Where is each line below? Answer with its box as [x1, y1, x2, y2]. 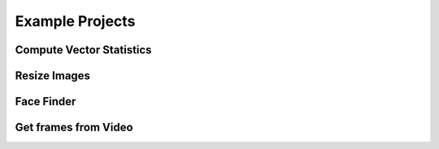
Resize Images [15, 69, 91, 83]
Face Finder [15, 95, 76, 109]
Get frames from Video [15, 121, 133, 134]
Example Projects [15, 12, 136, 30]
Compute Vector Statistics [15, 43, 152, 57]
